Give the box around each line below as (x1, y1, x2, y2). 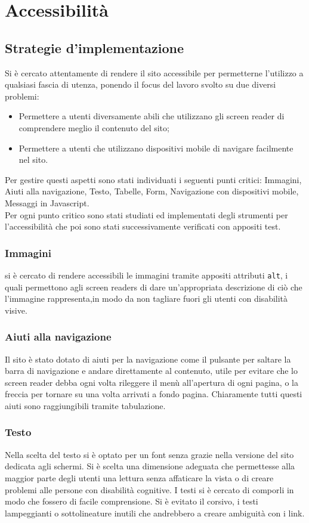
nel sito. (18, 153, 48, 166)
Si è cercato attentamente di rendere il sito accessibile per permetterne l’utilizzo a (5, 66, 304, 79)
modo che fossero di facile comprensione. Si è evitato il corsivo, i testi (5, 495, 258, 507)
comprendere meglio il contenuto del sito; (18, 121, 169, 134)
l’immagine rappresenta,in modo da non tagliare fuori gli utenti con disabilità (5, 292, 288, 305)
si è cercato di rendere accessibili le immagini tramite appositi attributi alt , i (5, 268, 288, 281)
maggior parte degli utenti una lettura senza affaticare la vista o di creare (5, 471, 274, 484)
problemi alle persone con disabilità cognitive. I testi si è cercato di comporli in (5, 483, 294, 496)
